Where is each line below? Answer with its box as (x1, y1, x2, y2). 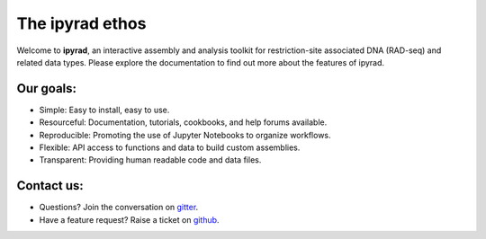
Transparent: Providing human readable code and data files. (39, 155, 262, 165)
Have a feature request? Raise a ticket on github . (39, 214, 220, 225)
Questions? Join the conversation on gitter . (39, 202, 199, 213)
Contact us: (16, 178, 85, 193)
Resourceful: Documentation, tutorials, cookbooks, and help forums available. (39, 117, 328, 128)
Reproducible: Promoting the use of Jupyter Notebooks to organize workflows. (39, 129, 332, 140)
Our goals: (16, 81, 76, 96)
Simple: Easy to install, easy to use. (39, 104, 170, 115)
